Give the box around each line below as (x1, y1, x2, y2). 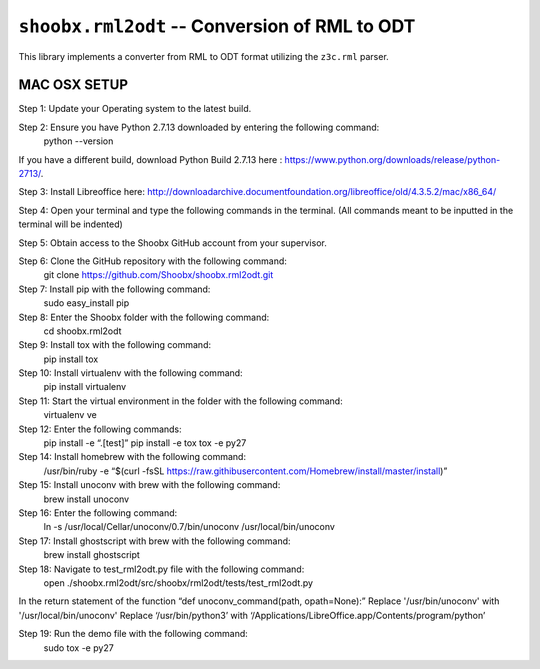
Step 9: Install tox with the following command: (18, 339, 212, 351)
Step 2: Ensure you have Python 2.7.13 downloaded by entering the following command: (18, 121, 380, 133)
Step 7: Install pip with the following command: (18, 283, 211, 295)
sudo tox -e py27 (43, 641, 114, 654)
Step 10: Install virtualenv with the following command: (18, 367, 244, 379)
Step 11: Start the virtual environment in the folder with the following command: (18, 395, 344, 407)
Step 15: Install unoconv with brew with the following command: (18, 479, 281, 491)
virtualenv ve (43, 409, 97, 421)
